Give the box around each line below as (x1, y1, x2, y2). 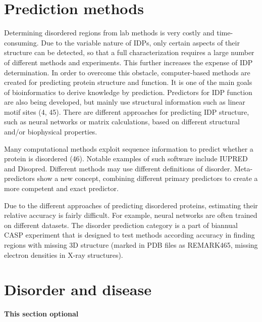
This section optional (4, 308, 79, 319)
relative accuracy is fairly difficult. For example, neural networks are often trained (4, 210, 257, 220)
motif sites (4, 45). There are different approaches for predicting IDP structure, (4, 106, 249, 117)
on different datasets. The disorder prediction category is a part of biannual (4, 219, 238, 230)
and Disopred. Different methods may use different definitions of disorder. (4, 163, 232, 173)
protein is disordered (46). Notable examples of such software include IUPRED (4, 153, 248, 164)
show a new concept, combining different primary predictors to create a (37, 173, 258, 183)
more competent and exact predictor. (4, 183, 119, 194)
